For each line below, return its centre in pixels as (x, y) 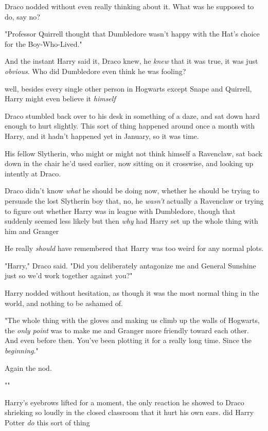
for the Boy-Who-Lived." (43, 43)
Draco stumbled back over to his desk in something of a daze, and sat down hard (132, 115)
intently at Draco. (33, 173)
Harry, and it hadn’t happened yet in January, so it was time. (102, 136)
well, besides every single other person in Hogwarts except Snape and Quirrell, (128, 88)
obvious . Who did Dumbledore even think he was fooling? (95, 71)
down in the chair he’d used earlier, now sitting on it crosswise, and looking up (129, 163)
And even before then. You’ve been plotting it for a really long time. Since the (128, 340)
